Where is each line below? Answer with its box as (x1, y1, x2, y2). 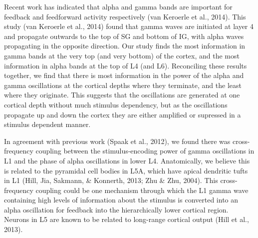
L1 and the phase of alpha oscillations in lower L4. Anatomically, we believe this (4, 155, 250, 165)
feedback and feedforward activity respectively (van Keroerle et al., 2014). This (4, 11, 246, 21)
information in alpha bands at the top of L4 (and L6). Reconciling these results (4, 60, 247, 70)
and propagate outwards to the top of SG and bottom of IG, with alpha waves (4, 30, 244, 41)
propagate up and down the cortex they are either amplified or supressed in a (4, 109, 241, 119)
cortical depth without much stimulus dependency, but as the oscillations (4, 99, 228, 109)
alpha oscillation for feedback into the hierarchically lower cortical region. (4, 204, 229, 214)
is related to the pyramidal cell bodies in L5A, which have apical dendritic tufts (4, 165, 248, 175)
